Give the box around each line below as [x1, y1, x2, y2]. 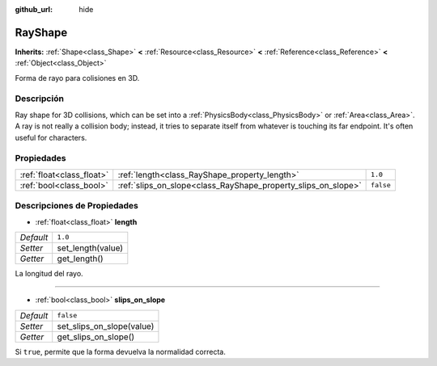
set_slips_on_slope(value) [57, 320, 155, 331]
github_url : [15, 5, 53, 14]
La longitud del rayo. [15, 268, 84, 278]
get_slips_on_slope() [57, 331, 135, 343]
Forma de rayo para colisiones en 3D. [15, 73, 140, 82]
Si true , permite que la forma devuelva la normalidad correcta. [15, 347, 226, 356]
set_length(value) [57, 242, 124, 254]
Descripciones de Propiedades [15, 200, 139, 212]
